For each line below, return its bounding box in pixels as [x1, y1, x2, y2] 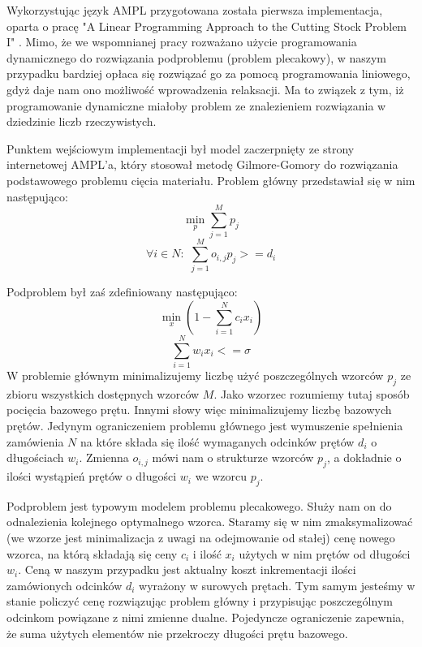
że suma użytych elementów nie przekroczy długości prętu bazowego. [6, 624, 348, 641]
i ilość [192, 545, 222, 562]
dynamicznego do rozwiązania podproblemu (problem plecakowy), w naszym [6, 49, 387, 66]
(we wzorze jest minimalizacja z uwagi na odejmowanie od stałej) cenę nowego [6, 529, 395, 546]
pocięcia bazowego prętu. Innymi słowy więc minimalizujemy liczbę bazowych [6, 401, 392, 418]
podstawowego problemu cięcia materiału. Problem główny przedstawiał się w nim [6, 171, 416, 188]
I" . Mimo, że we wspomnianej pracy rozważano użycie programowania [6, 33, 357, 50]
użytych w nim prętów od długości [239, 545, 411, 562]
